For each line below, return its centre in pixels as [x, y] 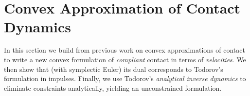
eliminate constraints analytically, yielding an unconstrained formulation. [113, 88]
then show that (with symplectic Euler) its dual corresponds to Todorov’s [114, 69]
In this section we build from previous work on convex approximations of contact [125, 50]
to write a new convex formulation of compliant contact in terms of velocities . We [125, 59]
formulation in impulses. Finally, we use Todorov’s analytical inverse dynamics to [125, 78]
